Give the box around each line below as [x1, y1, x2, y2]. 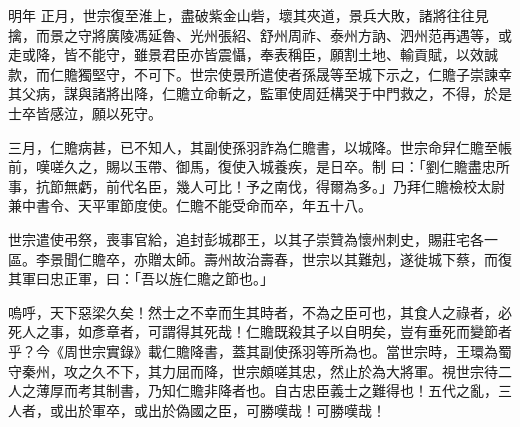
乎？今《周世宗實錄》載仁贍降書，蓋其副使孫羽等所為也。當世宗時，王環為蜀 [8, 340, 512, 361]
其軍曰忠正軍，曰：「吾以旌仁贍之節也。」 [8, 268, 274, 289]
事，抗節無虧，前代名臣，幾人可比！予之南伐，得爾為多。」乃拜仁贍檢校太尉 [8, 175, 505, 196]
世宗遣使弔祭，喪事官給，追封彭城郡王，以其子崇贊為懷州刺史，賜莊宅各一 [8, 228, 498, 249]
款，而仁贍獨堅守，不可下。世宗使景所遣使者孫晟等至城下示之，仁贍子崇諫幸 [8, 63, 512, 84]
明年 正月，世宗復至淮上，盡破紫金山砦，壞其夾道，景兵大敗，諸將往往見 [8, 5, 489, 25]
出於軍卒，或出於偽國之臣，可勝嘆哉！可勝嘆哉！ [63, 399, 386, 420]
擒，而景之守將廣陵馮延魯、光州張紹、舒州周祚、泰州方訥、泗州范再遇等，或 [8, 24, 512, 45]
